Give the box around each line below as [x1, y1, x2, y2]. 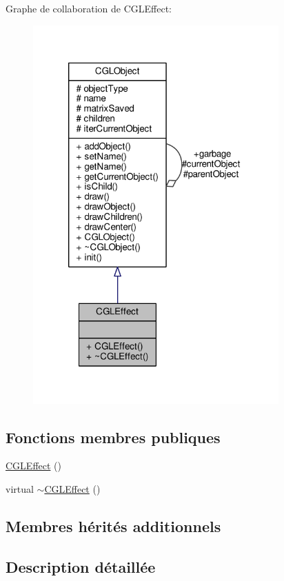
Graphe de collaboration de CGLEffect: [6, 1, 172, 15]
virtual [6, 481, 34, 496]
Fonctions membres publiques [6, 426, 221, 447]
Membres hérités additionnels [6, 515, 221, 536]
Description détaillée [6, 555, 156, 577]
